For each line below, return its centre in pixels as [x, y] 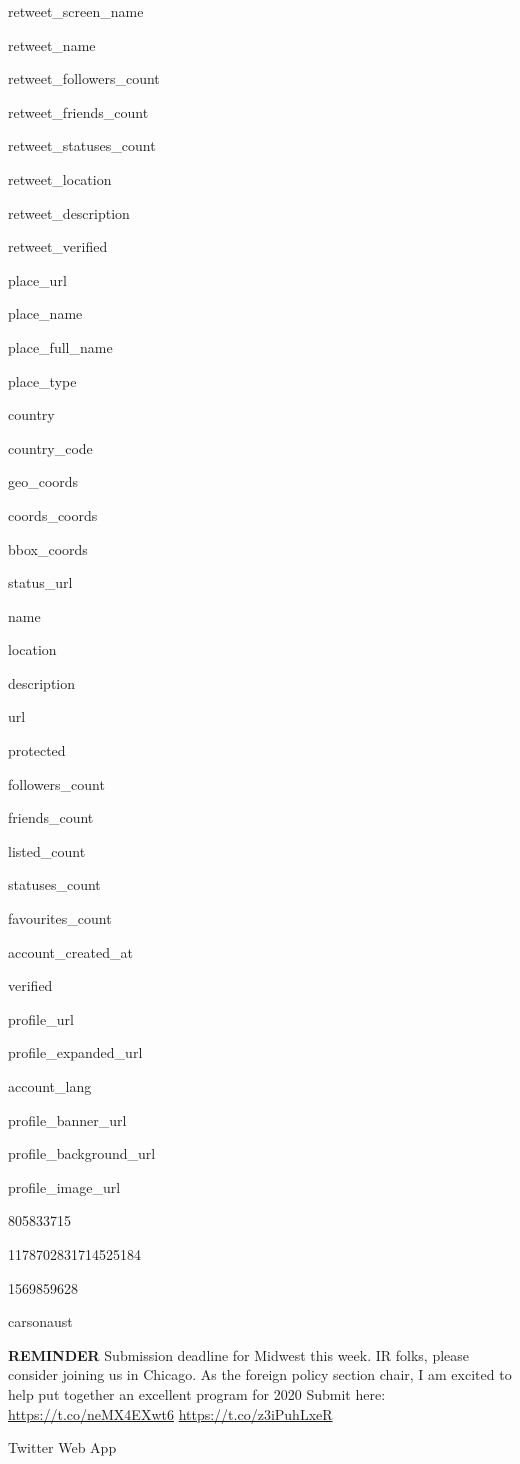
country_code [50, 447]
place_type [42, 380]
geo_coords [43, 481]
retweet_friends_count [78, 111]
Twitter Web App [62, 1447]
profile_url [41, 1018]
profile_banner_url [67, 1119]
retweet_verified [58, 246]
